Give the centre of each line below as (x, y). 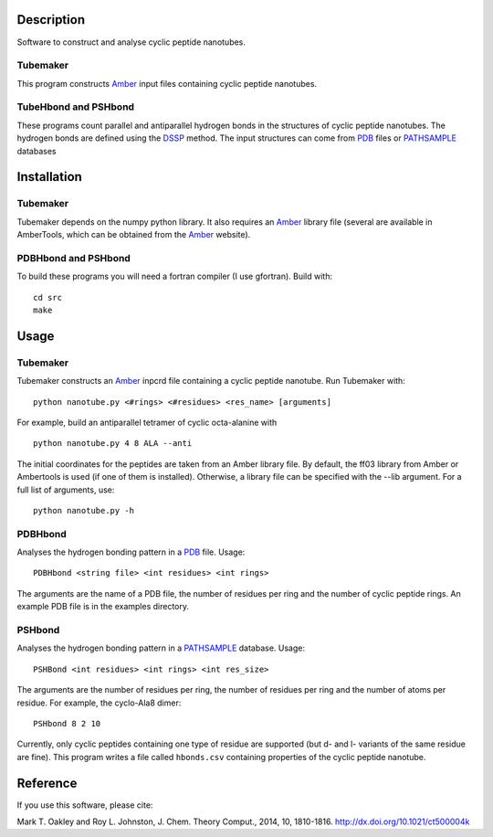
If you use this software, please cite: (85, 805)
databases (37, 151)
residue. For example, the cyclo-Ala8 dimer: (99, 703)
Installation (49, 177)
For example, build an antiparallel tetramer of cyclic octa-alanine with (147, 422)
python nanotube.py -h (84, 510)
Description (51, 20)
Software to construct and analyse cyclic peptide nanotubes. (131, 42)
